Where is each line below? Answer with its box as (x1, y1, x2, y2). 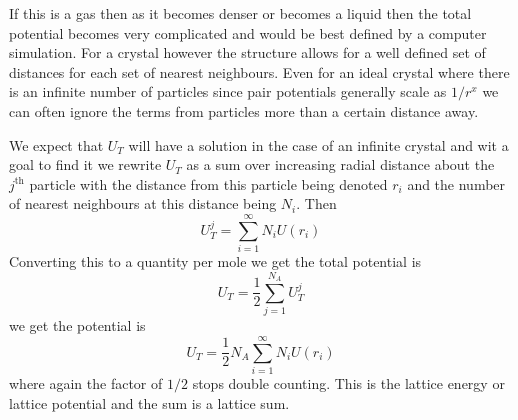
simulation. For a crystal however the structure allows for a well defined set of (9, 42, 486, 63)
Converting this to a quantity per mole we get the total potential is (9, 251, 422, 272)
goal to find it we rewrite (9, 154, 162, 175)
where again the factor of (9, 372, 163, 393)
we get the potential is (9, 315, 146, 336)
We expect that (9, 134, 104, 155)
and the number (407, 173, 506, 194)
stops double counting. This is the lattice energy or (192, 372, 505, 393)
